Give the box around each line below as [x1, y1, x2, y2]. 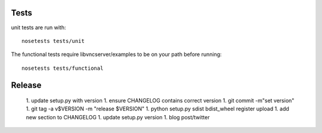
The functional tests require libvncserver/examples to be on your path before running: [11, 51, 222, 58]
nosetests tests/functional [21, 64, 104, 72]
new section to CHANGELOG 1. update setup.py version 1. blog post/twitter [26, 113, 210, 120]
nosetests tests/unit [21, 38, 85, 44]
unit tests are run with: [11, 24, 66, 31]
